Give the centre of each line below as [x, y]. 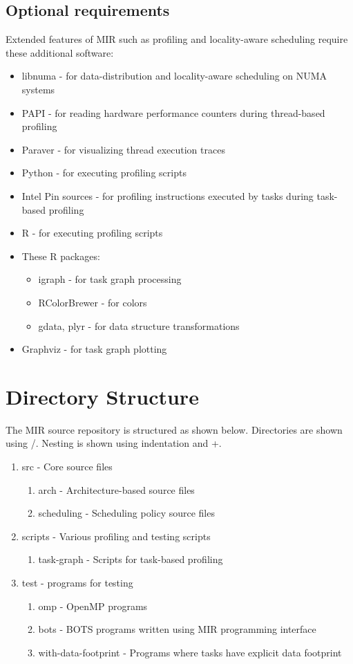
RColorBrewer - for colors [93, 302]
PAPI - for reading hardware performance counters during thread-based [173, 112]
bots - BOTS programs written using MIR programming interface [177, 629]
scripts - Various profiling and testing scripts [116, 536]
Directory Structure [102, 396]
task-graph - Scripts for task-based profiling [131, 559]
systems [38, 89]
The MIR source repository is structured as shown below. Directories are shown [174, 429]
